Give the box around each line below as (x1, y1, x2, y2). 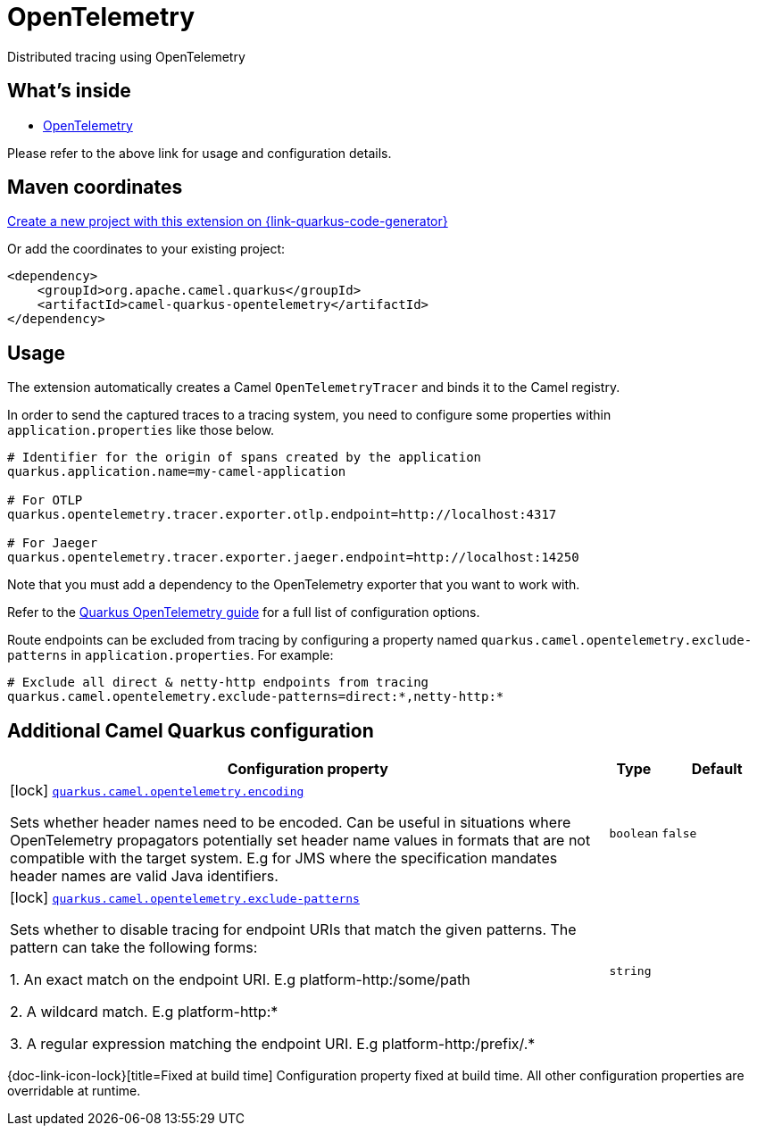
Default (691, 760, 743, 779)
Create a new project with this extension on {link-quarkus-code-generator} (7, 213, 448, 229)
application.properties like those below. (7, 422, 275, 438)
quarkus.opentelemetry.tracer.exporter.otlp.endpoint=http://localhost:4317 (7, 507, 557, 522)
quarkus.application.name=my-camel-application (7, 464, 346, 479)
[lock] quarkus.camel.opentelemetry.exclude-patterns (10, 888, 360, 907)
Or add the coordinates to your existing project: (7, 241, 286, 257)
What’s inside (7, 79, 131, 103)
